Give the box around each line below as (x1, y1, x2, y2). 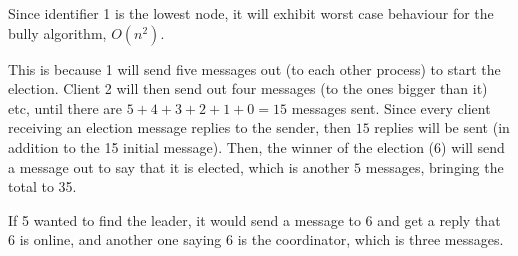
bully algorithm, (8, 22, 107, 43)
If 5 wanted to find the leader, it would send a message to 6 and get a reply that (8, 209, 501, 230)
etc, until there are (8, 97, 123, 118)
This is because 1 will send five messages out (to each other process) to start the (8, 58, 501, 79)
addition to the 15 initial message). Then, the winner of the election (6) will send (8, 136, 505, 157)
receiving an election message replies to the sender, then (8, 117, 351, 138)
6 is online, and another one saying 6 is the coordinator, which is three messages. (8, 229, 504, 250)
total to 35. (8, 176, 77, 197)
